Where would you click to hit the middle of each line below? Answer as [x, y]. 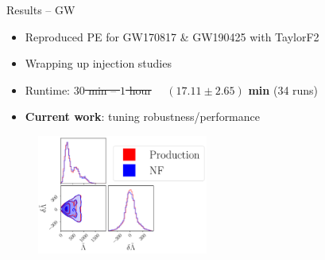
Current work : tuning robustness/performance [143, 116]
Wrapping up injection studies [98, 63]
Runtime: [47, 89]
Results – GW [41, 10]
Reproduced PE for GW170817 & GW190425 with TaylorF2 [172, 36]
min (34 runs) [283, 89]
